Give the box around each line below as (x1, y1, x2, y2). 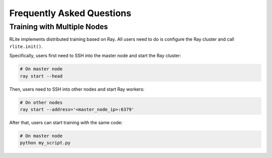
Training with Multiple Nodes (9, 22, 108, 31)
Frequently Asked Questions (9, 8, 131, 19)
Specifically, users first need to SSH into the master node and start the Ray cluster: (9, 53, 181, 59)
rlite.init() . (9, 43, 43, 49)
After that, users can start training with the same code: (9, 119, 123, 125)
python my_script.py (20, 140, 71, 146)
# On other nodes (20, 100, 63, 105)
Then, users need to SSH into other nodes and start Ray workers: (9, 86, 145, 92)
